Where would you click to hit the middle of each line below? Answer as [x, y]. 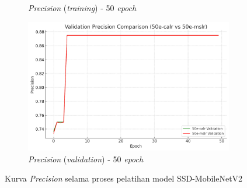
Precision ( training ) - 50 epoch [82, 8]
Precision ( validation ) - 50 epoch [86, 159]
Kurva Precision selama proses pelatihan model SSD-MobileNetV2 [124, 178]
